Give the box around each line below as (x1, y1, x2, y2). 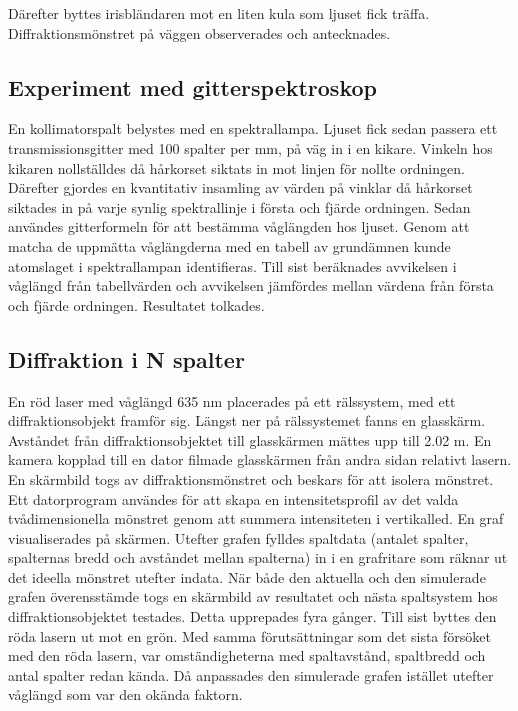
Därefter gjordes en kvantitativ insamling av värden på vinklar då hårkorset (8, 177, 473, 198)
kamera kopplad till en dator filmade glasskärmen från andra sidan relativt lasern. (8, 449, 512, 470)
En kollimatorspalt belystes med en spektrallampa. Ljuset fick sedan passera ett (8, 118, 498, 139)
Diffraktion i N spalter (8, 343, 245, 374)
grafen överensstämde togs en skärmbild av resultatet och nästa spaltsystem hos (8, 586, 498, 607)
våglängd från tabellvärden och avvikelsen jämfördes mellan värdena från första (8, 275, 494, 296)
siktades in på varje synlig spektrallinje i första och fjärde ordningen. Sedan (8, 196, 471, 217)
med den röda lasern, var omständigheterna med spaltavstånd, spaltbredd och (8, 645, 486, 666)
